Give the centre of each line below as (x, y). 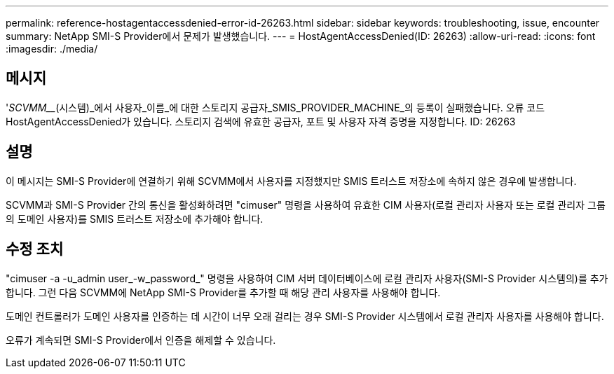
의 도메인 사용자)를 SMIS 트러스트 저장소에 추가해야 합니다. (135, 219)
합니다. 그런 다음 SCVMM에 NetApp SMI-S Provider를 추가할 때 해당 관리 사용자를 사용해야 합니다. (223, 292)
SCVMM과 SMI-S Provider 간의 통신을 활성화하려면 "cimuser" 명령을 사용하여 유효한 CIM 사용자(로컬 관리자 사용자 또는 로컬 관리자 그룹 (306, 205)
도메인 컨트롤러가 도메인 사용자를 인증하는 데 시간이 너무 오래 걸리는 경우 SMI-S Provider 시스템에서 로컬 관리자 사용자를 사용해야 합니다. (305, 316)
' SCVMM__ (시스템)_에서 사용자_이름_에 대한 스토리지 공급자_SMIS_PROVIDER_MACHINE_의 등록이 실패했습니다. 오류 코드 (275, 107)
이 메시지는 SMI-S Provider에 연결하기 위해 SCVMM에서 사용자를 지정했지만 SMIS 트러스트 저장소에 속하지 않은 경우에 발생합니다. (291, 181)
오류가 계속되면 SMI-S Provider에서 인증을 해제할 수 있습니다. (141, 340)
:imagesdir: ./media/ (52, 49)
